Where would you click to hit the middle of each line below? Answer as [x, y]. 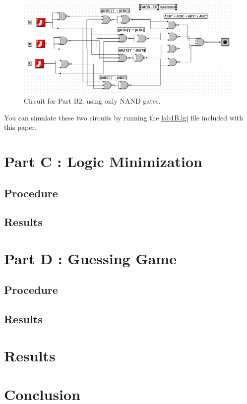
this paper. [20, 127]
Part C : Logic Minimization [103, 161]
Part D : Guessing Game [90, 258]
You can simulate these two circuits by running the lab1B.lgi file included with [123, 117]
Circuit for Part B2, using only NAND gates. [92, 100]
